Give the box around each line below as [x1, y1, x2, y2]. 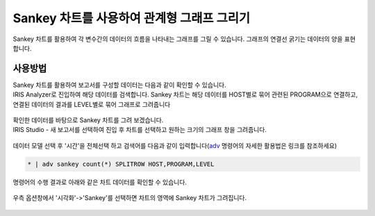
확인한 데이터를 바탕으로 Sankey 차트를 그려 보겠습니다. [12, 116, 164, 124]
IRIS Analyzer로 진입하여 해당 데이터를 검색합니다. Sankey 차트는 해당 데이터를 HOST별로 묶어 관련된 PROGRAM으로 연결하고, [12, 90, 358, 99]
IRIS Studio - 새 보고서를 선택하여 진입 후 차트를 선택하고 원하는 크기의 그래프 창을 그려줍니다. [12, 126, 267, 134]
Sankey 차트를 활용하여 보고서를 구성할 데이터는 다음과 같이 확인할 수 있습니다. [12, 81, 226, 89]
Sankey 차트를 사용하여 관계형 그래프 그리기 [12, 10, 250, 26]
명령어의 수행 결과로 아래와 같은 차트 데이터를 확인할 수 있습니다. [12, 178, 187, 186]
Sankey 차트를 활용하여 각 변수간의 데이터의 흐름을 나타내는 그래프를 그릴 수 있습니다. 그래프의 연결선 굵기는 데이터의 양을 [12, 35, 343, 43]
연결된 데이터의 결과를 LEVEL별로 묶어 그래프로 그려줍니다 [12, 100, 171, 108]
